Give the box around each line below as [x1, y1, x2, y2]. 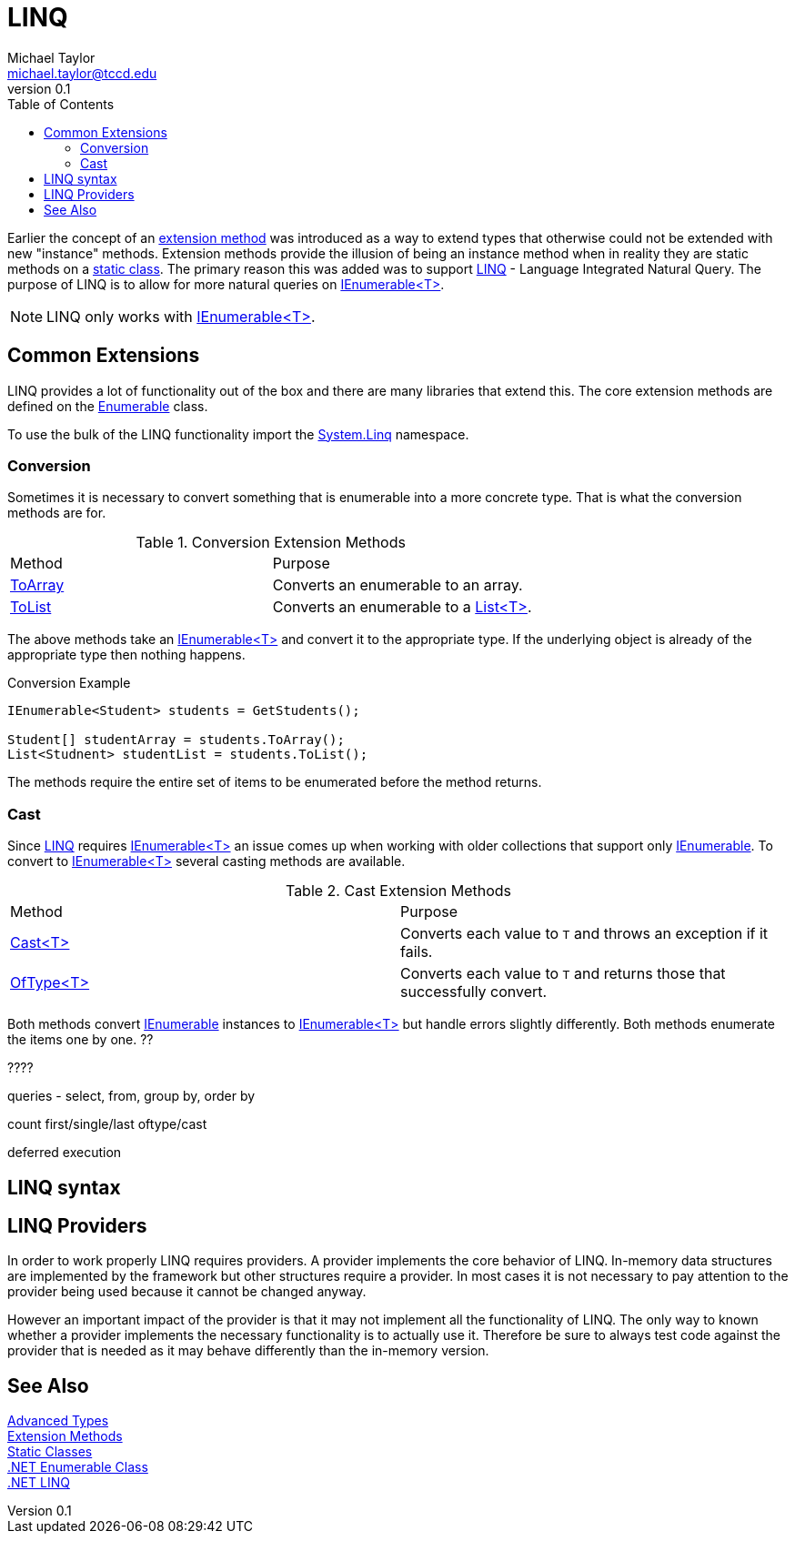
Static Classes [7, 1444, 93, 1460]
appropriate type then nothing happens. [7, 647, 246, 663]
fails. [400, 942, 433, 962]
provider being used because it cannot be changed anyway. [7, 1284, 367, 1300]
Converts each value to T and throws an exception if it [400, 924, 769, 943]
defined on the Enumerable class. [7, 398, 208, 414]
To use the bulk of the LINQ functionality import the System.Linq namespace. [7, 426, 469, 442]
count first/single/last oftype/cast [7, 1116, 207, 1133]
